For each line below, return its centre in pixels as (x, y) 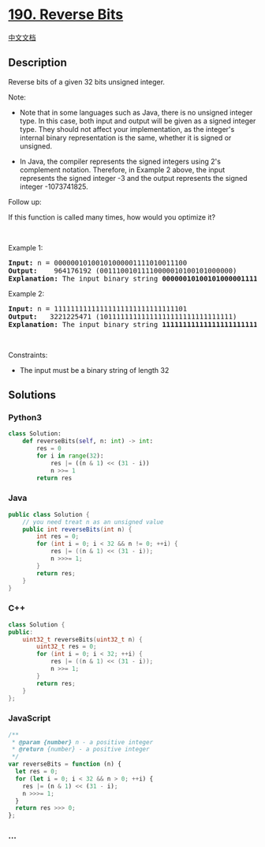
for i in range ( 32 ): (70, 456)
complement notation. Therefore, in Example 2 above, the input (122, 169)
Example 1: (26, 247)
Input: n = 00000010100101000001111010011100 (98, 263)
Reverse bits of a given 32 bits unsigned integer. (87, 81)
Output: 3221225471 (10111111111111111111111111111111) (123, 316)
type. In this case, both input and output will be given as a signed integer (138, 121)
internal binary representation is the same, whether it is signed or (125, 137)
